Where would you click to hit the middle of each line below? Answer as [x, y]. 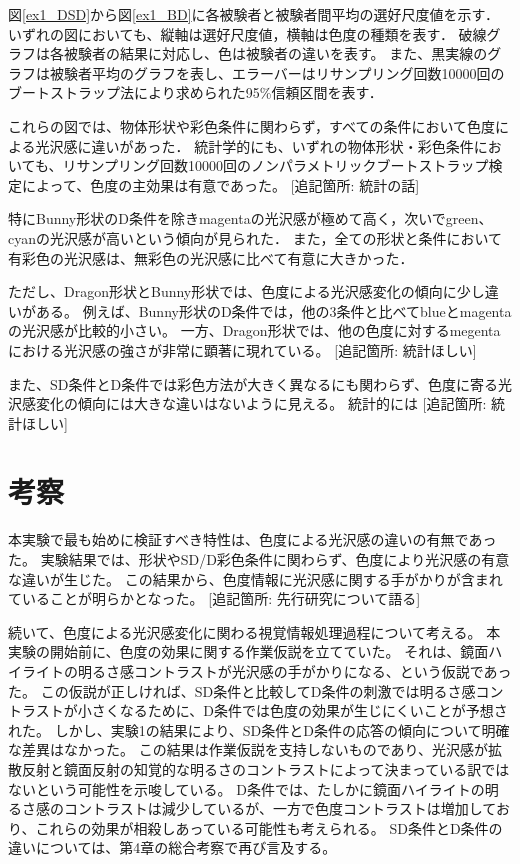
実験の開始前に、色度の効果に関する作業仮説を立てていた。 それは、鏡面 [248, 651]
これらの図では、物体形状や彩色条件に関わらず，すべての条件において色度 [252, 125]
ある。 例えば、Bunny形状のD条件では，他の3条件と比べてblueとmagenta [273, 310]
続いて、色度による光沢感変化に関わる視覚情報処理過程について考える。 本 [254, 631]
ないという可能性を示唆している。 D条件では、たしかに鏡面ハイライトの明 [253, 788]
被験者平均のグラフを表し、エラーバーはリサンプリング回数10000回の [277, 72]
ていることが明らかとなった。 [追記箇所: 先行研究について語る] [214, 598]
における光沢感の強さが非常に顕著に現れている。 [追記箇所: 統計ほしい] [242, 349]
